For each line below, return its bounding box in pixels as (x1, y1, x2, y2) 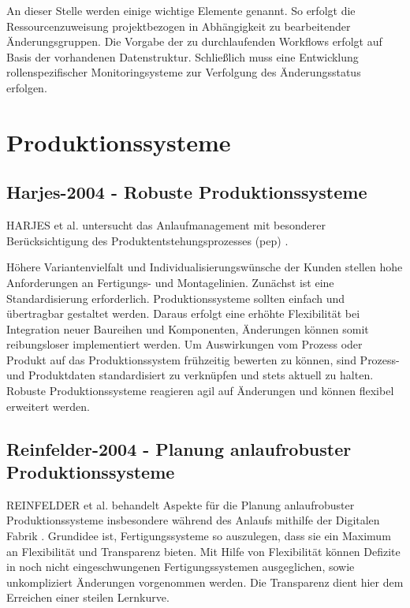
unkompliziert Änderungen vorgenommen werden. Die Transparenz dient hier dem (6, 573, 404, 590)
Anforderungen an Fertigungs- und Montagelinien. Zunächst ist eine (6, 274, 334, 290)
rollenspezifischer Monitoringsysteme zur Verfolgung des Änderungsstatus (6, 64, 361, 80)
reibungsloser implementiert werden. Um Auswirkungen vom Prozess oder (6, 336, 363, 352)
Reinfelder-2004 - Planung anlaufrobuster (6, 436, 352, 461)
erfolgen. (6, 79, 47, 95)
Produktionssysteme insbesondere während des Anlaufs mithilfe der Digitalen (6, 512, 380, 528)
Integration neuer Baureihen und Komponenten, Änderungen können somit (6, 320, 369, 337)
